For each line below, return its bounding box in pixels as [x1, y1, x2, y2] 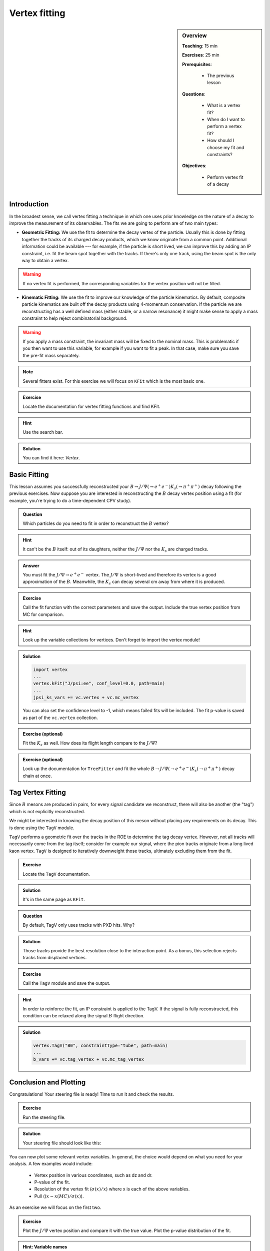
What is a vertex [207, 103, 241, 109]
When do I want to [207, 116, 245, 122]
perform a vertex [207, 123, 242, 130]
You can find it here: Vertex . [22, 454, 80, 460]
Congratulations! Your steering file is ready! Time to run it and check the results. [9, 1091, 174, 1097]
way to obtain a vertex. [21, 257, 69, 263]
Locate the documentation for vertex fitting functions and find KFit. [22, 403, 160, 410]
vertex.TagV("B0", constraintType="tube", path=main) [33, 1042, 168, 1048]
